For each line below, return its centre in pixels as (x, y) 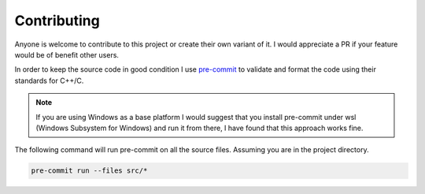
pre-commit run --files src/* (89, 171)
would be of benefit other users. (67, 54)
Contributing (57, 21)
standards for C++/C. (49, 80)
